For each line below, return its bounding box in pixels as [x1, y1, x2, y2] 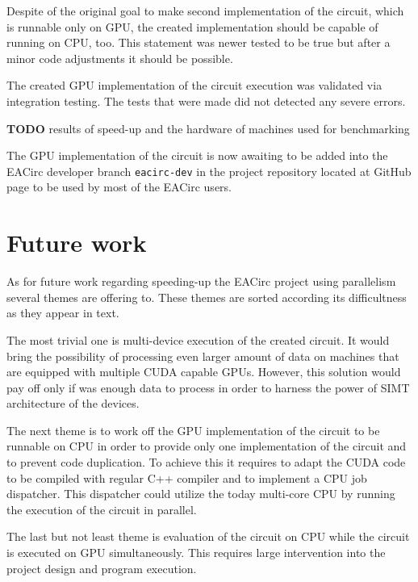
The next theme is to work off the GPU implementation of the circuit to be [6, 421, 380, 438]
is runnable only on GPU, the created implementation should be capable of [6, 18, 378, 35]
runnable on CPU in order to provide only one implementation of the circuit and [6, 438, 407, 454]
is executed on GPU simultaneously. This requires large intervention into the [6, 544, 386, 561]
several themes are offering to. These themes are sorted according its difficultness [6, 288, 407, 305]
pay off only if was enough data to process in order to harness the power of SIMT [6, 379, 410, 396]
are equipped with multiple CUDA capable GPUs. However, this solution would [6, 363, 401, 380]
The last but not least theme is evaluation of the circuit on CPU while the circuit [6, 528, 410, 545]
